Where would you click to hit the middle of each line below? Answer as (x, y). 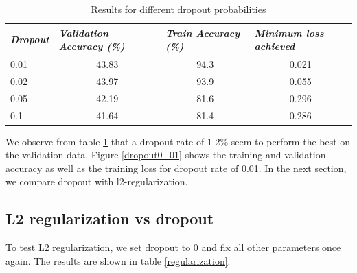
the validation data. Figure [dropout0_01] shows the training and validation (166, 155)
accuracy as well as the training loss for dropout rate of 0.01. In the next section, (176, 168)
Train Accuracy (203, 33)
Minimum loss (289, 33)
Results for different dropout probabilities (178, 9)
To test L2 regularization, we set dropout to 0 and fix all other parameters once (173, 247)
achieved (275, 46)
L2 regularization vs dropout (110, 218)
